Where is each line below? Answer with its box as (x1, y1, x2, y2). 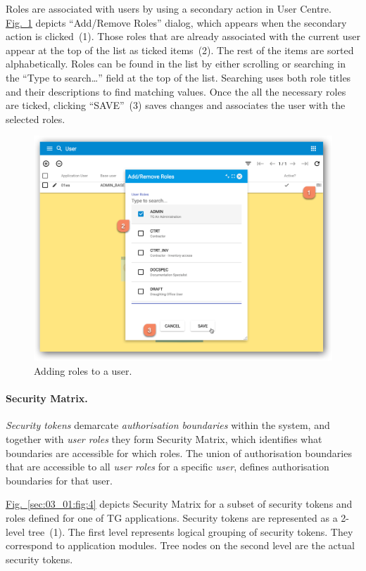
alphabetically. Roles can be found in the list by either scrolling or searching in (6, 56, 346, 71)
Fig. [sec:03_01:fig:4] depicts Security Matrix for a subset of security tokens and (6, 496, 353, 511)
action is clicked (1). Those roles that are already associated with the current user (6, 29, 360, 44)
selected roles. (6, 111, 65, 126)
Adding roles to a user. (34, 364, 132, 378)
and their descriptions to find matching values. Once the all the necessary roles (6, 84, 346, 98)
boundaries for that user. (6, 473, 113, 487)
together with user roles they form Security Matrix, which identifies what (6, 432, 322, 447)
